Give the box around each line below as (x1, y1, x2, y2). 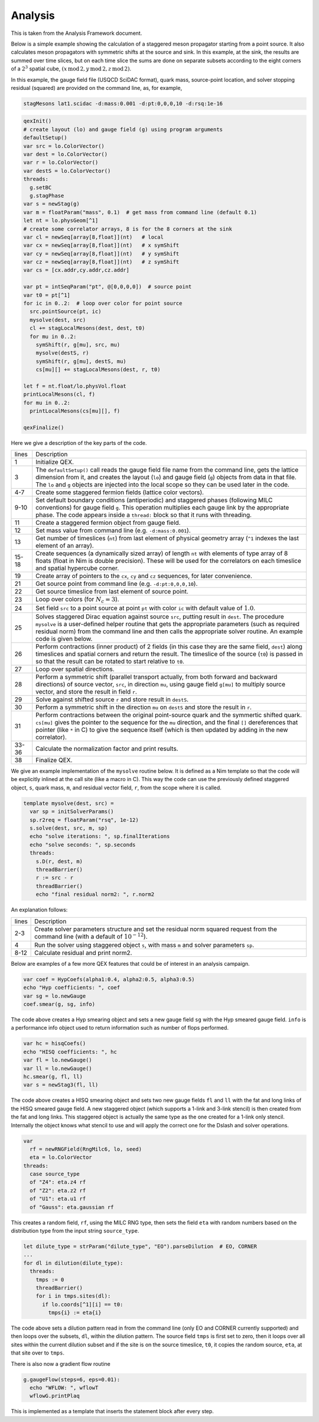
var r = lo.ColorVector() (23, 159, 99, 166)
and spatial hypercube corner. (35, 564, 119, 572)
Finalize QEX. (35, 756, 73, 765)
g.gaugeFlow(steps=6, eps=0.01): (23, 1376, 121, 1383)
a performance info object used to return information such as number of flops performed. (11, 1024, 229, 1031)
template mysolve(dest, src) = (23, 799, 115, 807)
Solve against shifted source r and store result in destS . (35, 695, 189, 704)
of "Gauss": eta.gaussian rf (30, 1204, 115, 1210)
